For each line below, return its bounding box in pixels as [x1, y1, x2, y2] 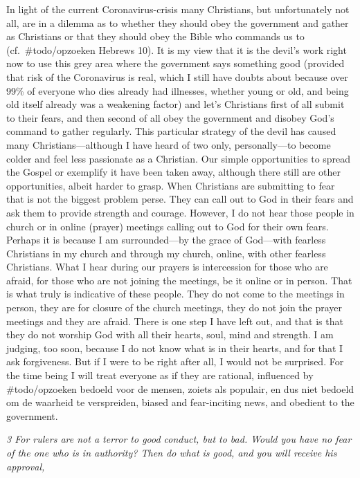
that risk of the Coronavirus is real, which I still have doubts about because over [6, 69, 348, 84]
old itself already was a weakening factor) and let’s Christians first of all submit [6, 97, 345, 111]
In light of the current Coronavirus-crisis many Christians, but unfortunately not [6, 2, 350, 16]
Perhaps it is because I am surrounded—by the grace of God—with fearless [6, 232, 326, 247]
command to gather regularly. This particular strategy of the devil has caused [6, 124, 336, 138]
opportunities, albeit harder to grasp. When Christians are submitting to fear [6, 178, 335, 192]
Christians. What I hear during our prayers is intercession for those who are [6, 259, 328, 274]
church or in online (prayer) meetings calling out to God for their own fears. [6, 219, 329, 233]
